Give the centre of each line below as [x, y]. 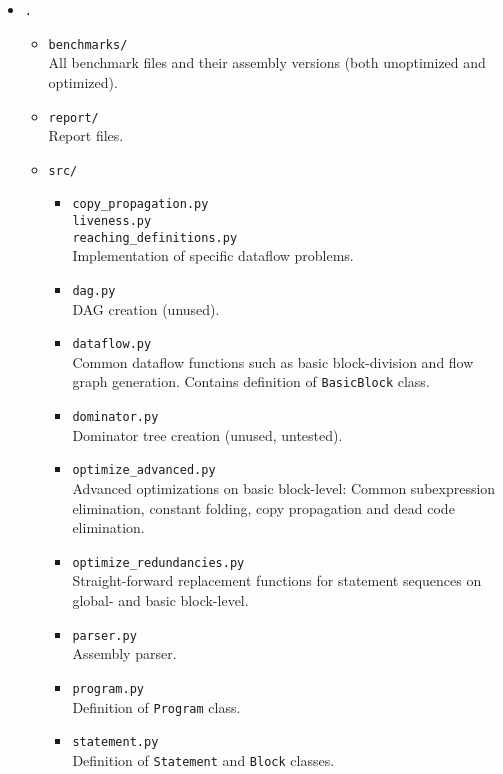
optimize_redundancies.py [158, 562]
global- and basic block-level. [160, 600]
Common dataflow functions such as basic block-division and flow [273, 361]
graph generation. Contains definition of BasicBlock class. [251, 381]
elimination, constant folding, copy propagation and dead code [263, 507]
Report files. [86, 135]
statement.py [115, 742]
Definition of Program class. [156, 706]
